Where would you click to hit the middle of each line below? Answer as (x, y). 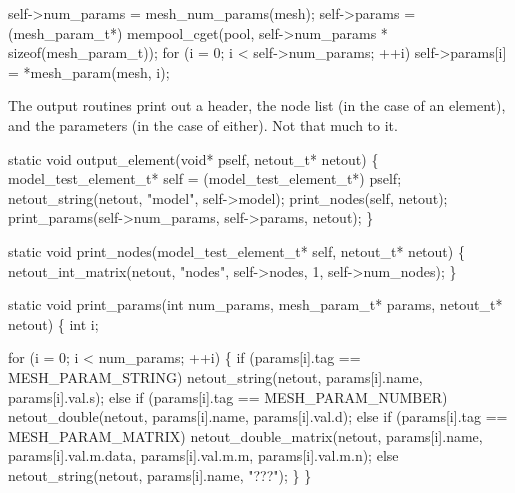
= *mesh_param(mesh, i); (89, 71)
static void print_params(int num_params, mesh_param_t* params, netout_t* (255, 304)
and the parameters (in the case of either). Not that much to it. (203, 124)
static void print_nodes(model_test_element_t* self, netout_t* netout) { (236, 250)
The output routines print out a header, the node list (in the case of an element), (257, 105)
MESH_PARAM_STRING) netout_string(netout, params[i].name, (215, 376)
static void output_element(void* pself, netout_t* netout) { (193, 158)
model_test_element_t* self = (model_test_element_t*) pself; (205, 178)
